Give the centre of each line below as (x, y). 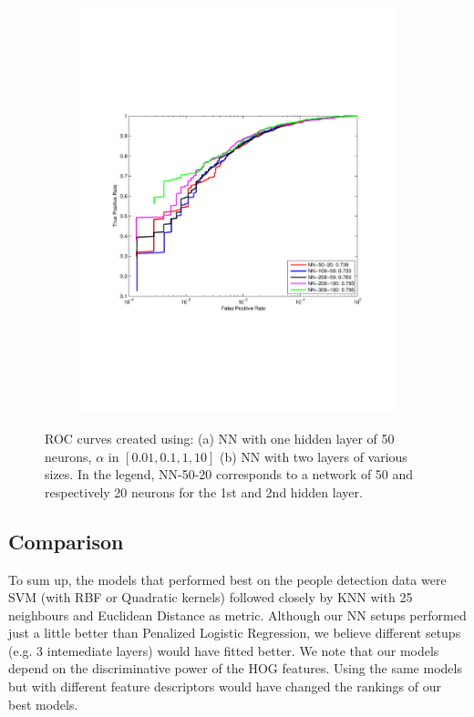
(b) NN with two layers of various (313, 456)
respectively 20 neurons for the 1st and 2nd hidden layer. (204, 492)
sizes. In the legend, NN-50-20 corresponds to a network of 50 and (229, 474)
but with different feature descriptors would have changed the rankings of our (225, 686)
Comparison (66, 541)
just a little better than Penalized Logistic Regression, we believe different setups (235, 633)
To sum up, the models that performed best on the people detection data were (227, 579)
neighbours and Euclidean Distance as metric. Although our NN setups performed (237, 615)
